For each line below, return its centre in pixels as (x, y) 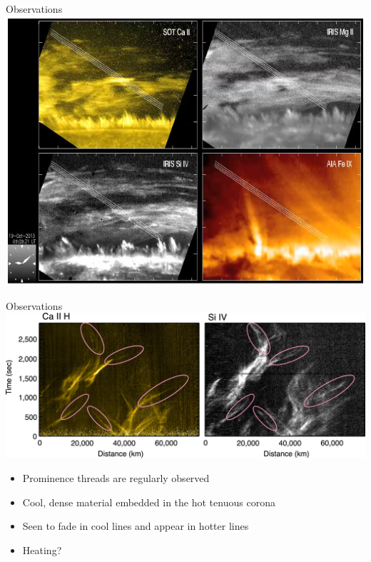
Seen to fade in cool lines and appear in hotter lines (136, 526)
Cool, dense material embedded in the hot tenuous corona (149, 502)
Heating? (42, 550)
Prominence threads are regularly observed (116, 478)
